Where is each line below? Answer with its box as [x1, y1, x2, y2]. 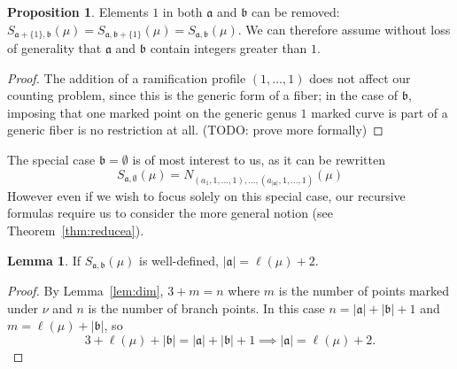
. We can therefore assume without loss [237, 19, 451, 38]
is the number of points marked [278, 281, 450, 300]
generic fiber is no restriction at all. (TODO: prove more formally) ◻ [7, 120, 383, 139]
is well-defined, [138, 250, 219, 269]
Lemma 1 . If [7, 250, 81, 269]
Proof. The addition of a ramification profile [7, 68, 246, 87]
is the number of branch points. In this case [88, 298, 325, 317]
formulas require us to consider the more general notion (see [7, 204, 334, 222]
